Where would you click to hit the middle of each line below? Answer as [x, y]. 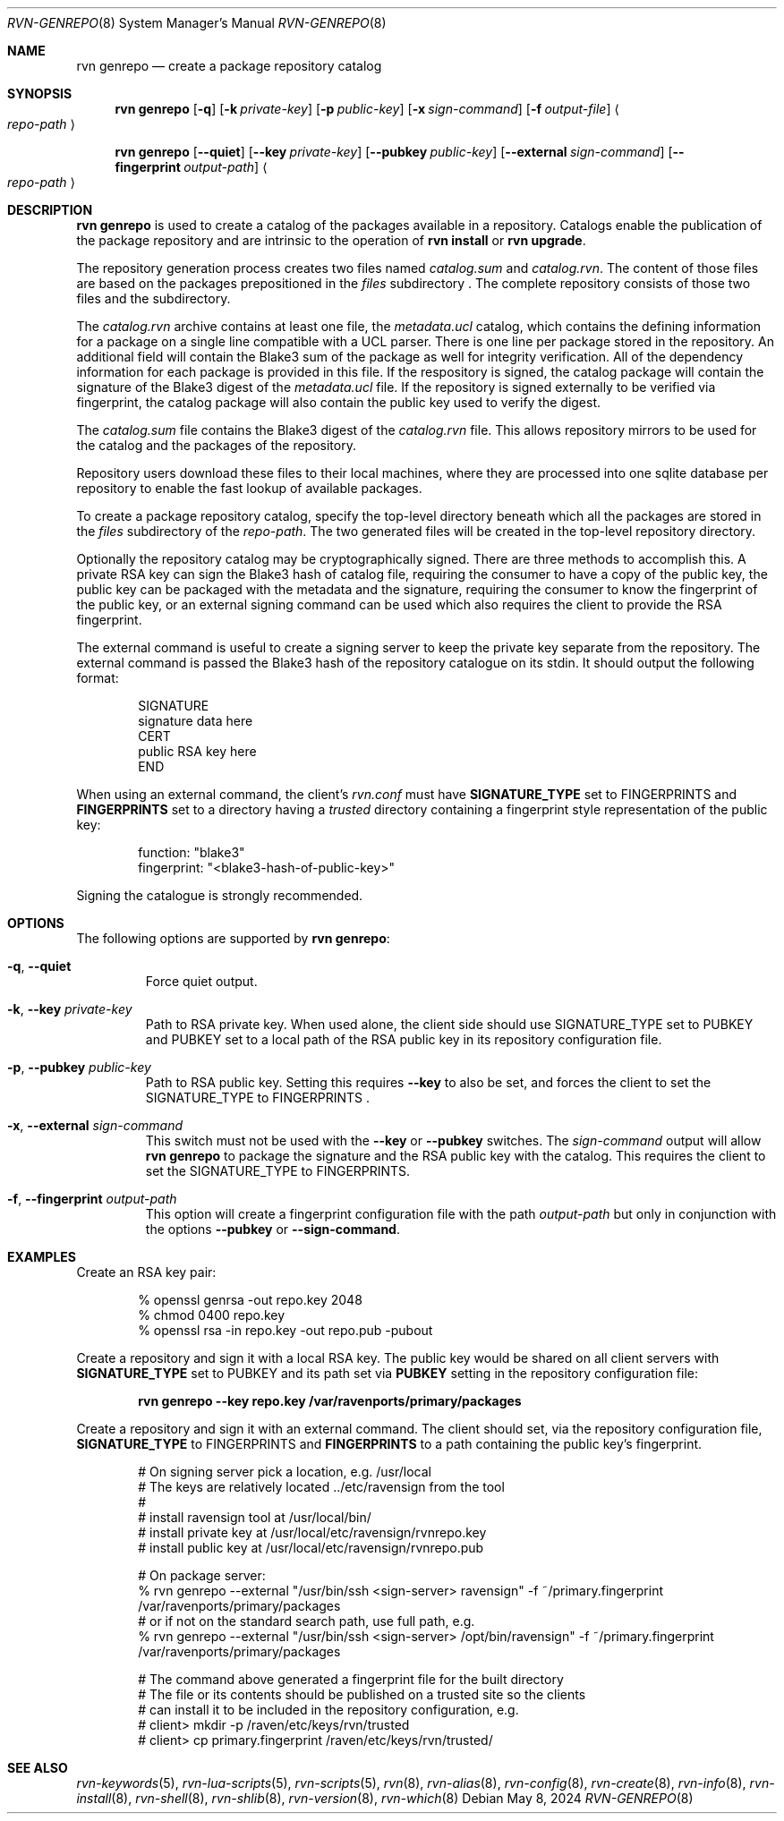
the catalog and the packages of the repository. [216, 445]
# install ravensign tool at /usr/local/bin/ [255, 1517]
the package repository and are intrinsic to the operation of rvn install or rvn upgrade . [331, 240]
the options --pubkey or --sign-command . [273, 1229]
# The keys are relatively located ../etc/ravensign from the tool [321, 1487]
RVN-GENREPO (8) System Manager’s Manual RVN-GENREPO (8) [197, 23]
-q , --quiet [39, 966]
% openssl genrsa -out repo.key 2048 [250, 1300]
